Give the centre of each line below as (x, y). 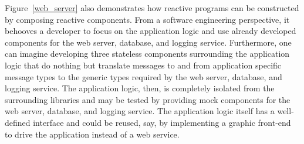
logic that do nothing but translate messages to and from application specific (143, 65)
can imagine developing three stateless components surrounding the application (147, 54)
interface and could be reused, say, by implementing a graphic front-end (162, 122)
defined (18, 122)
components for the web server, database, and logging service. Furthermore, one (148, 42)
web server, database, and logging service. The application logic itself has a (140, 111)
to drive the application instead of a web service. (92, 134)
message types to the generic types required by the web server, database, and (143, 76)
